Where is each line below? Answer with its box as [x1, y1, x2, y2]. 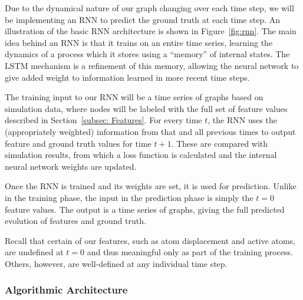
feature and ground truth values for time [5, 137, 151, 149]
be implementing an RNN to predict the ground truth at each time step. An [5, 13, 281, 25]
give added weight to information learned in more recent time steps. [5, 71, 250, 83]
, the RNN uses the [208, 114, 278, 126]
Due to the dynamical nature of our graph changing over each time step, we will [5, 2, 294, 14]
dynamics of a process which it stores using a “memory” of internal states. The [5, 48, 290, 60]
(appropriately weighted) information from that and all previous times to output [5, 125, 296, 137]
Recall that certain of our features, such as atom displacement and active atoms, [5, 234, 295, 246]
